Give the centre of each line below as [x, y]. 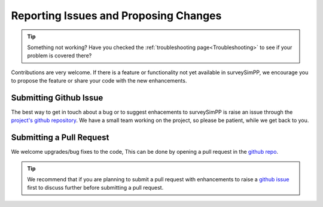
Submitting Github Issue [57, 98]
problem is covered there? [60, 56]
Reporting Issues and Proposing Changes [116, 16]
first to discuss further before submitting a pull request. [95, 188]
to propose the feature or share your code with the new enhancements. [99, 81]
